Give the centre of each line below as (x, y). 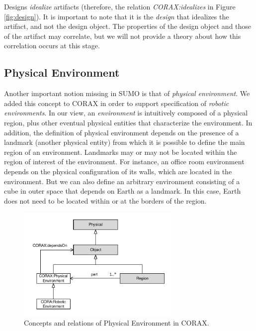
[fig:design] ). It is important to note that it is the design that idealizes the (117, 16)
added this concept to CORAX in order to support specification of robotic (117, 103)
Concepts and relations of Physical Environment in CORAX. (117, 323)
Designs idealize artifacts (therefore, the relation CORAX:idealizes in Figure (120, 6)
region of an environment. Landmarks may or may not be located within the (121, 152)
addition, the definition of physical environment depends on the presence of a (122, 132)
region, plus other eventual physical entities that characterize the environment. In (128, 122)
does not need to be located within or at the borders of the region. (105, 200)
